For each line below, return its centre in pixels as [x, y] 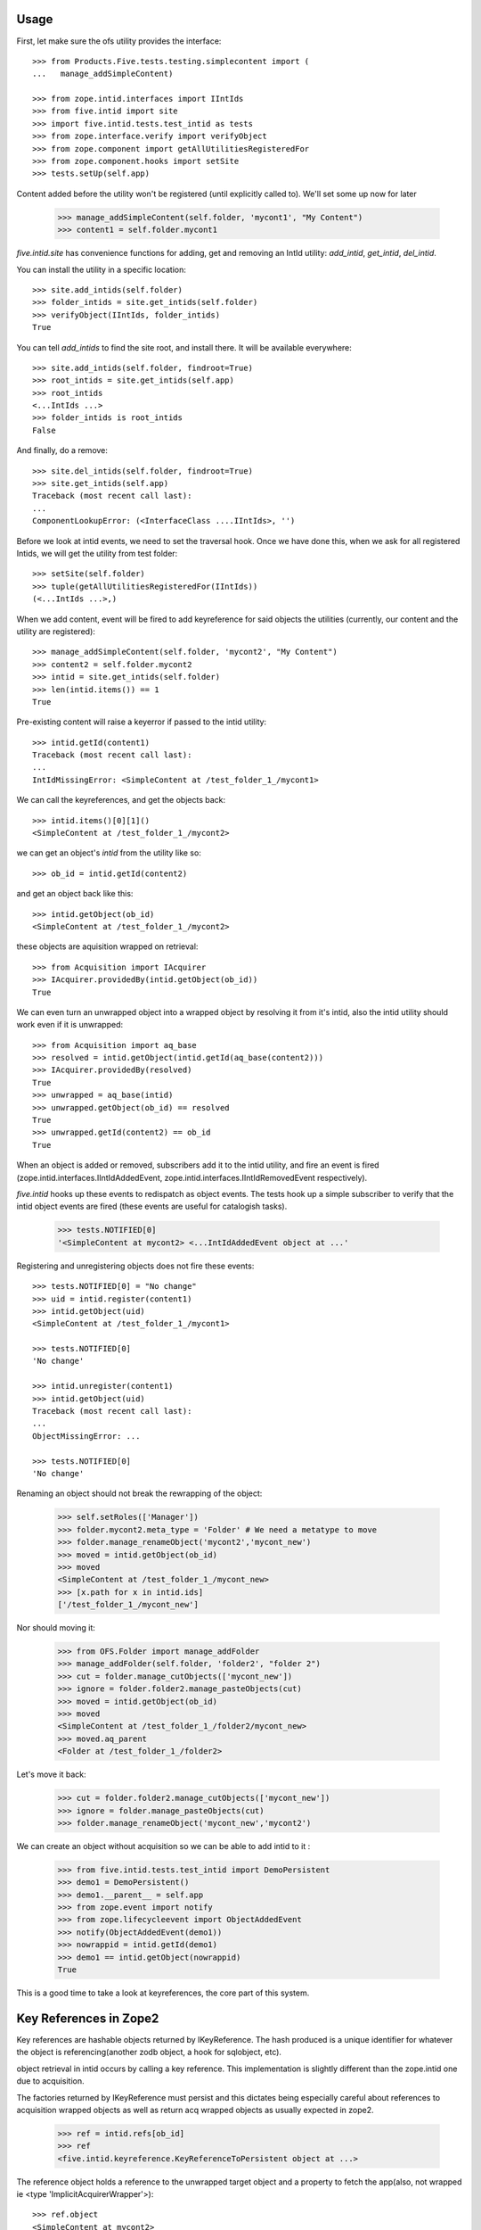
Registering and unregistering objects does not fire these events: [135, 1266]
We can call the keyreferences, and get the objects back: [121, 800]
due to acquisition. [50, 2081]
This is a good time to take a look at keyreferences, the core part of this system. [163, 1993]
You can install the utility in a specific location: [102, 269]
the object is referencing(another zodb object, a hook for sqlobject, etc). [149, 2052]
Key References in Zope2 [88, 2018]
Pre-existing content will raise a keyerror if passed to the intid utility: [142, 722]
